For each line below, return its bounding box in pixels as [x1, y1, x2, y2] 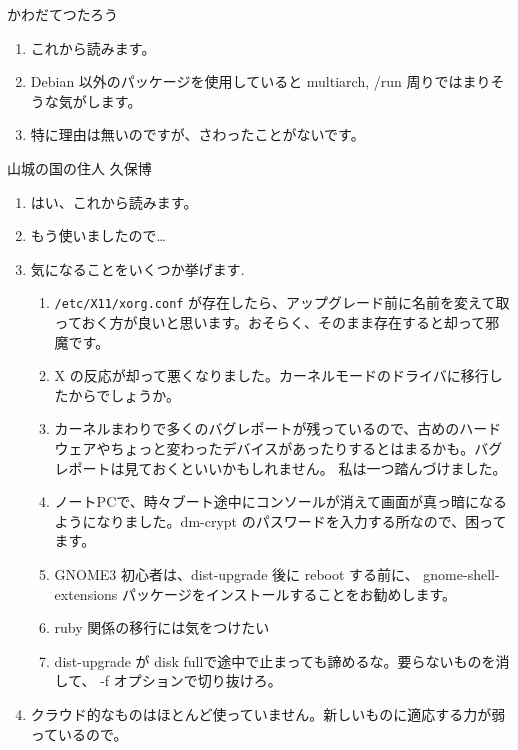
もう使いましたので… [30, 225, 166, 246]
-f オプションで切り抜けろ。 [100, 670, 282, 691]
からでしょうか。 [68, 384, 180, 405]
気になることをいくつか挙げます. [30, 258, 245, 279]
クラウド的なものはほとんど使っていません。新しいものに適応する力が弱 [30, 703, 506, 724]
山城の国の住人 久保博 [7, 157, 152, 178]
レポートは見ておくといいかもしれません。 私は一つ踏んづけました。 [54, 457, 507, 478]
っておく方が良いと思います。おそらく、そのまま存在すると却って [54, 312, 486, 332]
